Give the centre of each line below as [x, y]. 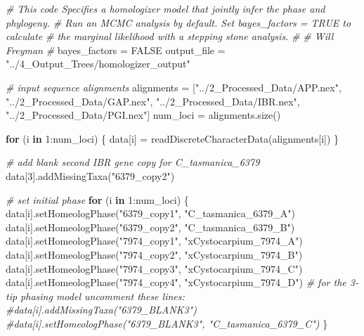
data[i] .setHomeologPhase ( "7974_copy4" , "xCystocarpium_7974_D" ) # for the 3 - [182, 282]
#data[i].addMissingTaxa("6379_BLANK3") [101, 310]
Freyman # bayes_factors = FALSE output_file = [116, 50]
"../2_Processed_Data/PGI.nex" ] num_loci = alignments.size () [143, 115]
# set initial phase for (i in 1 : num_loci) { [97, 199]
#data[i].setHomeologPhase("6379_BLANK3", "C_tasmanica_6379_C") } [167, 323]
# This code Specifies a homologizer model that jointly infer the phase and [165, 8]
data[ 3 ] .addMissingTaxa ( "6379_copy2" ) [90, 175]
